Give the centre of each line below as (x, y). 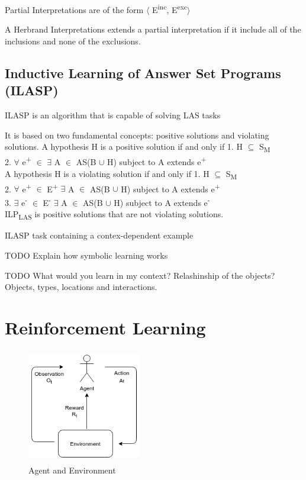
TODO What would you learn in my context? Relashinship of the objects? (140, 275)
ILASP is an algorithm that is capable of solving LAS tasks (113, 115)
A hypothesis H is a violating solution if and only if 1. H (107, 173)
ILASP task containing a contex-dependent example (99, 235)
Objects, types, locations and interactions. (81, 287)
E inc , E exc (170, 9)
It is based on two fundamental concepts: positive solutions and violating (137, 135)
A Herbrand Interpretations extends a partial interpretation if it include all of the (153, 29)
